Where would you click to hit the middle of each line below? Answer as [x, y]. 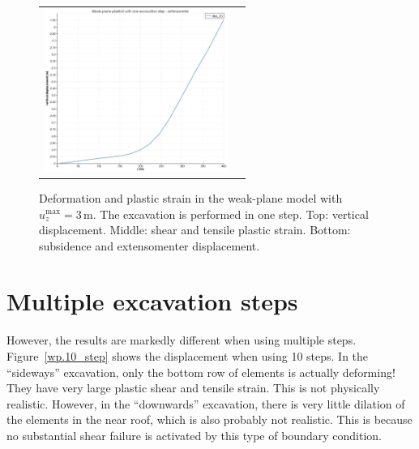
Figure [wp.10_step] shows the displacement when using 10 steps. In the [188, 356]
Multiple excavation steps [152, 301]
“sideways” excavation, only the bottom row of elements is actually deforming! [201, 372]
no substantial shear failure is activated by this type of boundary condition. [194, 435]
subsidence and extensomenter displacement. [150, 245]
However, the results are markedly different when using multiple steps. [182, 340]
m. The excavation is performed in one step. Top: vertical [226, 214]
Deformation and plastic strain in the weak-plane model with [191, 197]
